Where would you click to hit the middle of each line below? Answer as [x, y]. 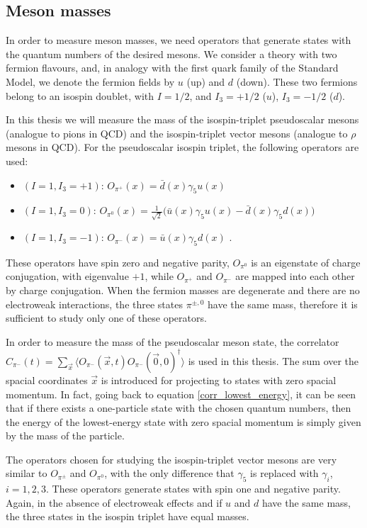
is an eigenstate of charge [306, 262]
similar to [27, 473]
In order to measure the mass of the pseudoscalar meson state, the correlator [173, 341]
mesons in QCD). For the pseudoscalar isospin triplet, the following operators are [182, 147]
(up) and [206, 81]
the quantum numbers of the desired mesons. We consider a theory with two [171, 54]
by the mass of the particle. [65, 436]
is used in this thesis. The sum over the [273, 360]
